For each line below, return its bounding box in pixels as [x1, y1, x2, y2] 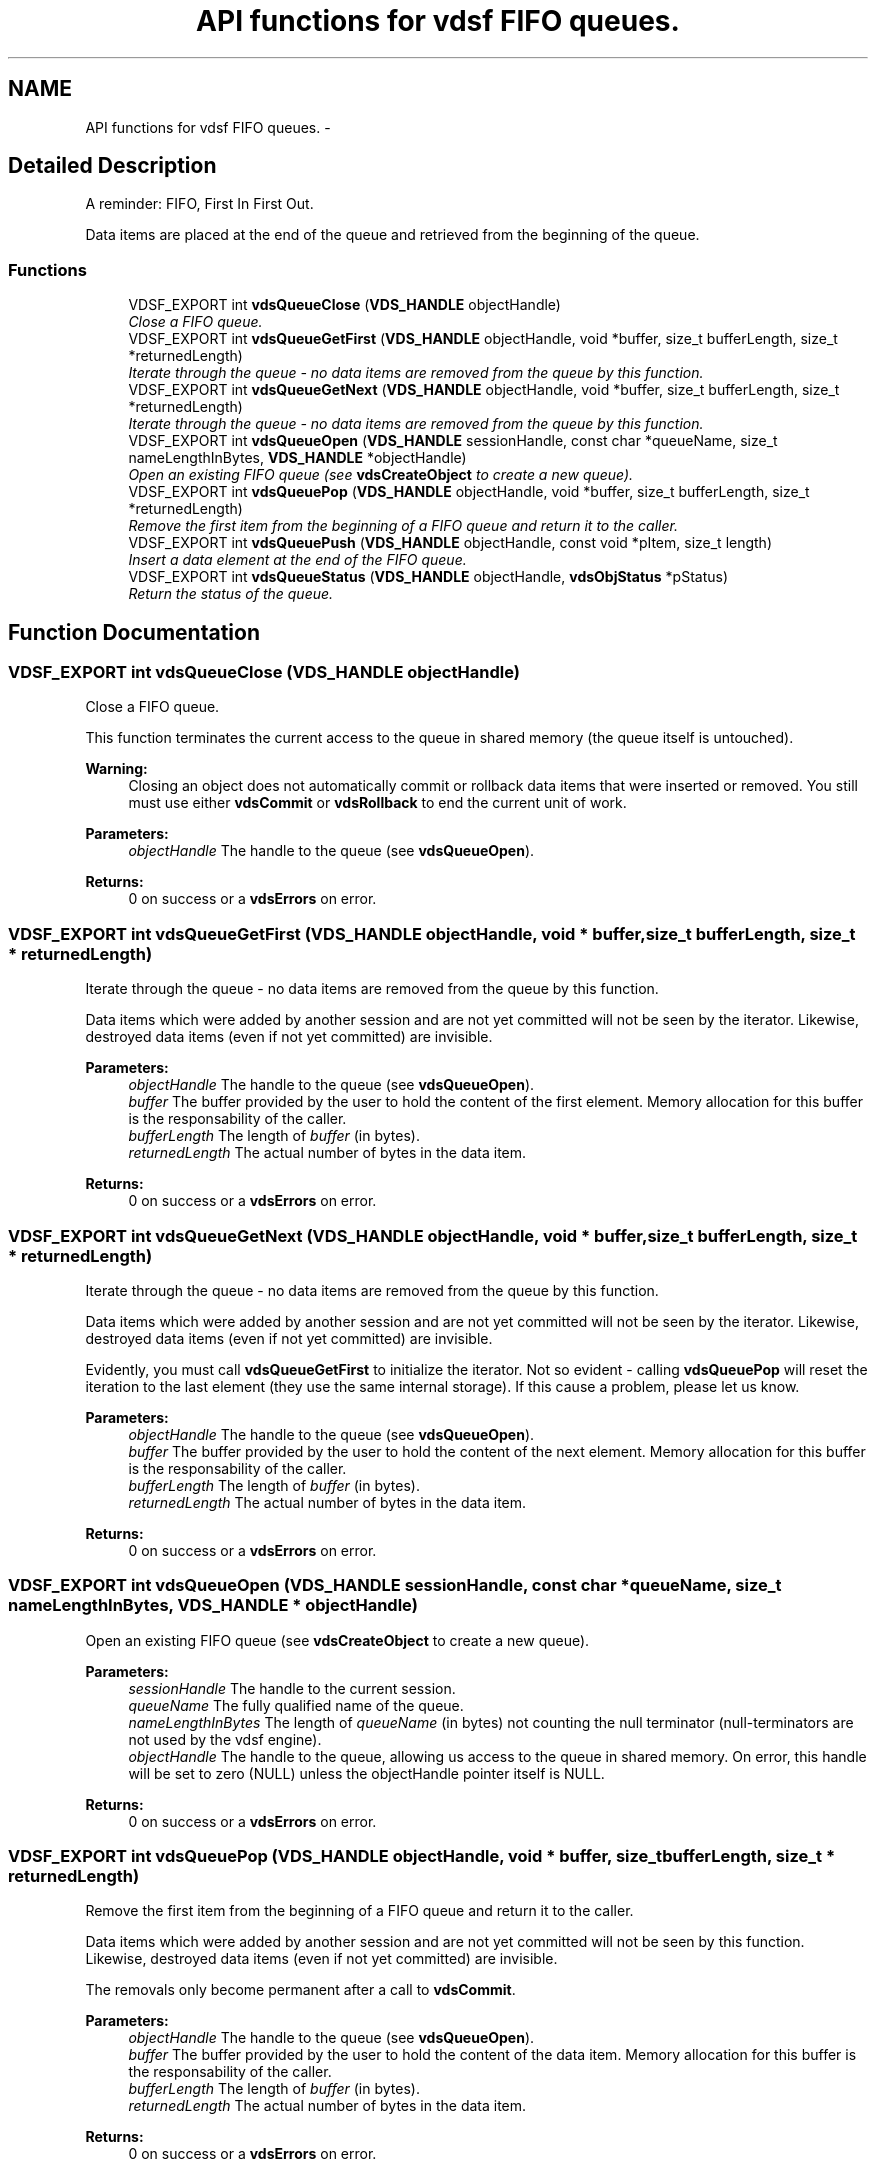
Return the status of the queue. [128, 585, 334, 603]
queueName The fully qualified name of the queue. [128, 1696, 464, 1714]
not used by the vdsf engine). [128, 1730, 322, 1748]
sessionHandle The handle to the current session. [128, 1679, 456, 1697]
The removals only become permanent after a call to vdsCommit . [85, 1981, 516, 1999]
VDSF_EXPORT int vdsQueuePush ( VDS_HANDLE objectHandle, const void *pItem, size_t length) [128, 534, 772, 552]
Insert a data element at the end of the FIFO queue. [128, 551, 467, 569]
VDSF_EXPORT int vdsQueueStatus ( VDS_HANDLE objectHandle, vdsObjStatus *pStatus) [128, 568, 728, 586]
